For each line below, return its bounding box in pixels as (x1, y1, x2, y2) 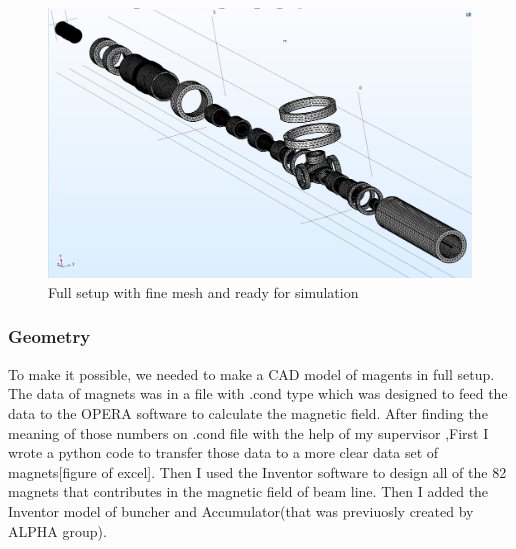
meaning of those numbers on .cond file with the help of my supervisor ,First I (8, 422, 489, 443)
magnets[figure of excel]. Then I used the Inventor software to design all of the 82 (8, 461, 507, 482)
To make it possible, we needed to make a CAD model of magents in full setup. (8, 363, 495, 384)
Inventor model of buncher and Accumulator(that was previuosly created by (8, 500, 474, 521)
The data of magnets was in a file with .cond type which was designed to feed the (8, 383, 508, 404)
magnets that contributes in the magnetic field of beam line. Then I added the (8, 481, 489, 502)
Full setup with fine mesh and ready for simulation (48, 281, 359, 302)
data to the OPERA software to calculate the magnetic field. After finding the (8, 402, 488, 423)
